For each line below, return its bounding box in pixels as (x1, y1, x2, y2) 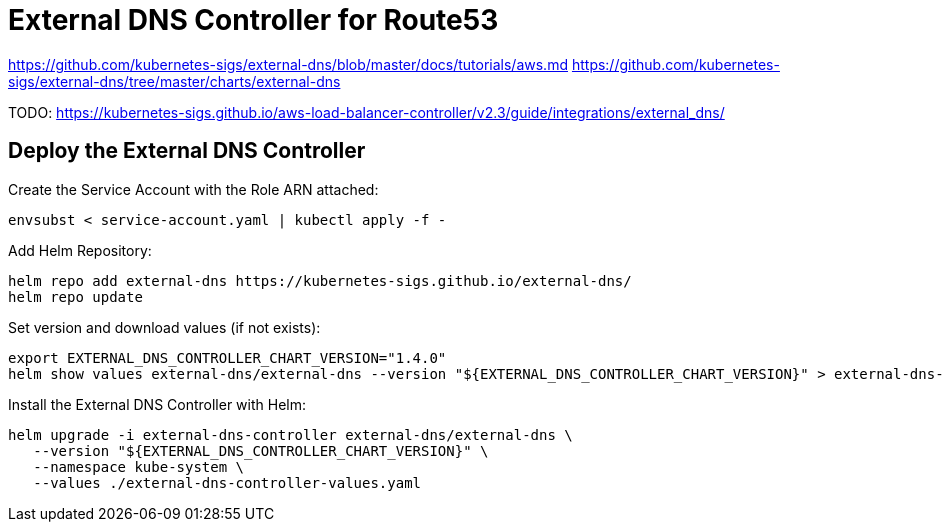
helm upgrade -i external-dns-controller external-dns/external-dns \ (8, 426, 573, 443)
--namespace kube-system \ (33, 458, 245, 475)
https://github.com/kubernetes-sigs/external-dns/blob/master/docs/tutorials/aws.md (8, 55, 568, 73)
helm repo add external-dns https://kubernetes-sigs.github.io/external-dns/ (8, 272, 632, 289)
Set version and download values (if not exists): (8, 318, 321, 336)
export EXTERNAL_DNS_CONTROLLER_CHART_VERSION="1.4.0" (8, 349, 447, 366)
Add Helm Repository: (8, 241, 152, 259)
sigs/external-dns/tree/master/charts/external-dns (8, 72, 341, 90)
